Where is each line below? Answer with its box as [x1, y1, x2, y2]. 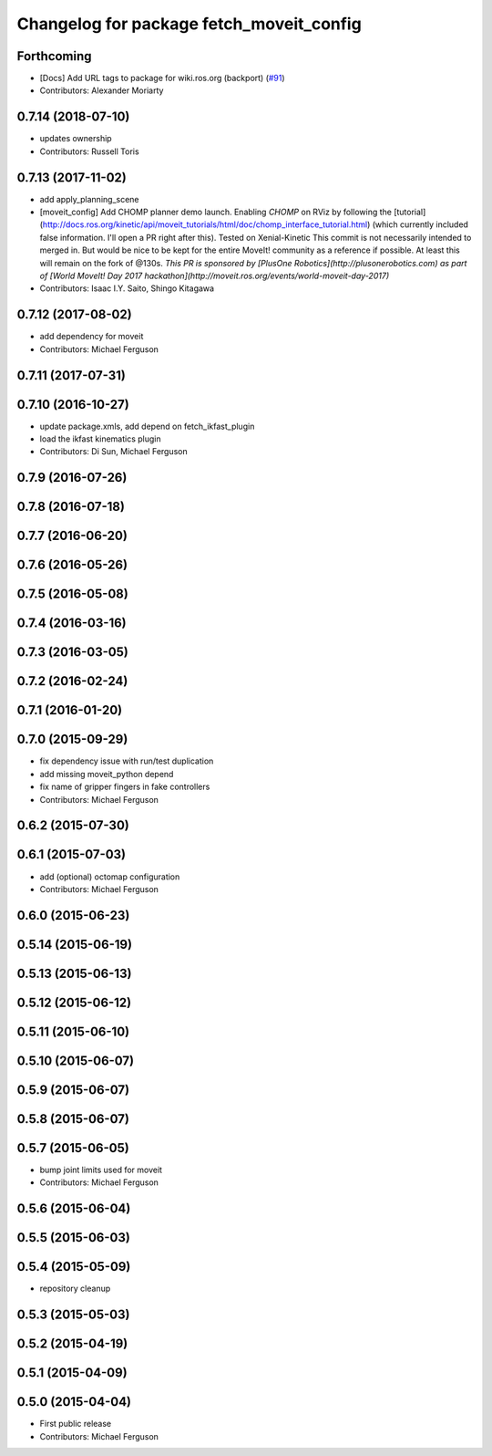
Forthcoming [16, 48, 92, 64]
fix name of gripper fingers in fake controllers [39, 781, 210, 793]
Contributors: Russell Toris [39, 146, 140, 157]
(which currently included [372, 219, 469, 230]
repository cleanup [39, 1283, 111, 1295]
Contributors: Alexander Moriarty [39, 85, 164, 96]
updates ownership [39, 133, 113, 144]
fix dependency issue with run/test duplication [39, 755, 214, 766]
